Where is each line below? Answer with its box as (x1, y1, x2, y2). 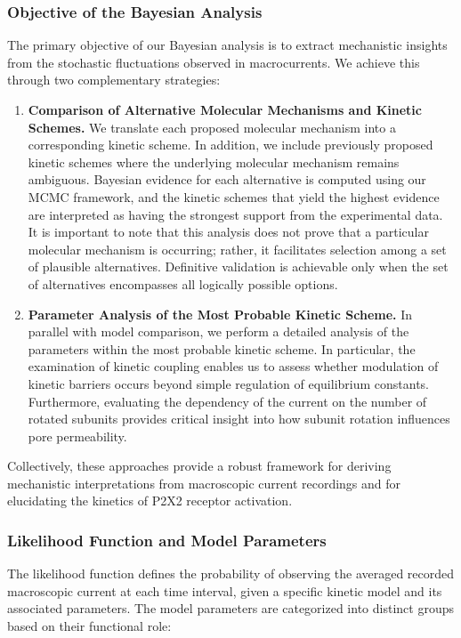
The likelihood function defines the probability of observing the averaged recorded (7, 564, 455, 583)
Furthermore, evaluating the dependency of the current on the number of (28, 392, 427, 410)
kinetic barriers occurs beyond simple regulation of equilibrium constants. (28, 374, 430, 392)
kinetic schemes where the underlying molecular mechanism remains (28, 152, 400, 171)
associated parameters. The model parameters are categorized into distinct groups (7, 599, 454, 618)
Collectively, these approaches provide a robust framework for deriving (7, 456, 392, 475)
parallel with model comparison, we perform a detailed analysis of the (28, 322, 409, 341)
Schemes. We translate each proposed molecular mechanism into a (28, 117, 396, 136)
